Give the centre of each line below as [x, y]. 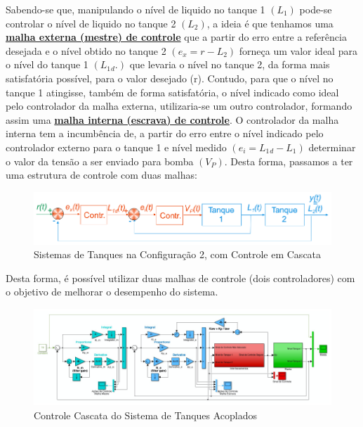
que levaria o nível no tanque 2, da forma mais [230, 64]
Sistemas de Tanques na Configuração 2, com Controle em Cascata [178, 254]
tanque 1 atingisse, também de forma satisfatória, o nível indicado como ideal [172, 92]
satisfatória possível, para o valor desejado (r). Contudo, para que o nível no [170, 78]
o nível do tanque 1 [47, 64]
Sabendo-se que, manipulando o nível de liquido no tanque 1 [136, 9]
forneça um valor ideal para [298, 50]
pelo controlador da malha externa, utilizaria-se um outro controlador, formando [179, 106]
